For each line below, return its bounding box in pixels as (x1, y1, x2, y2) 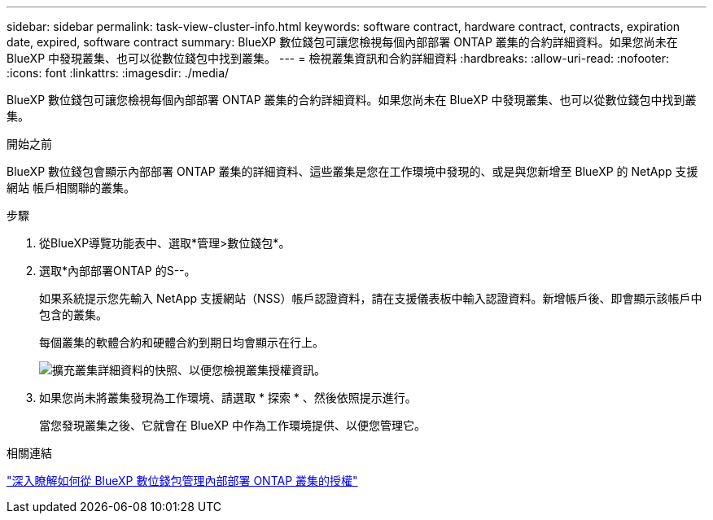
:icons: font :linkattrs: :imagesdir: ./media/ (7, 66, 230, 80)
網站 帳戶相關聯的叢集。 (7, 181, 135, 194)
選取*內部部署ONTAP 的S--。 (39, 264, 196, 277)
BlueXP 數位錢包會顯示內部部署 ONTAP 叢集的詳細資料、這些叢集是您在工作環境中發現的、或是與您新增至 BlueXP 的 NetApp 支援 (7, 164, 698, 178)
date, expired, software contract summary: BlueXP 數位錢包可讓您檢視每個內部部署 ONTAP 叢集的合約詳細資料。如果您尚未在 (7, 35, 678, 49)
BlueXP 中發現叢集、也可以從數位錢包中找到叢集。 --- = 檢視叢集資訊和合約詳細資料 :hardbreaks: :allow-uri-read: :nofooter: (7, 51, 670, 65)
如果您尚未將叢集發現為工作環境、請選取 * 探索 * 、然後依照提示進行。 (39, 391, 417, 404)
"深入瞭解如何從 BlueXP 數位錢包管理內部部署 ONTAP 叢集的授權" (7, 474, 358, 487)
